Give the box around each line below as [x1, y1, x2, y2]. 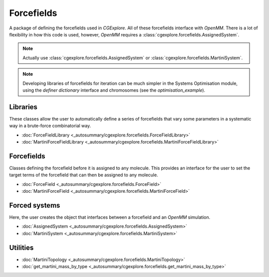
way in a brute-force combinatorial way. [9, 123, 91, 129]
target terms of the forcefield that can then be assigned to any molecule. [9, 172, 158, 178]
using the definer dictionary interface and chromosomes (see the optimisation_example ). [22, 87, 205, 93]
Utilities [9, 243, 34, 252]
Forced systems [9, 201, 60, 209]
